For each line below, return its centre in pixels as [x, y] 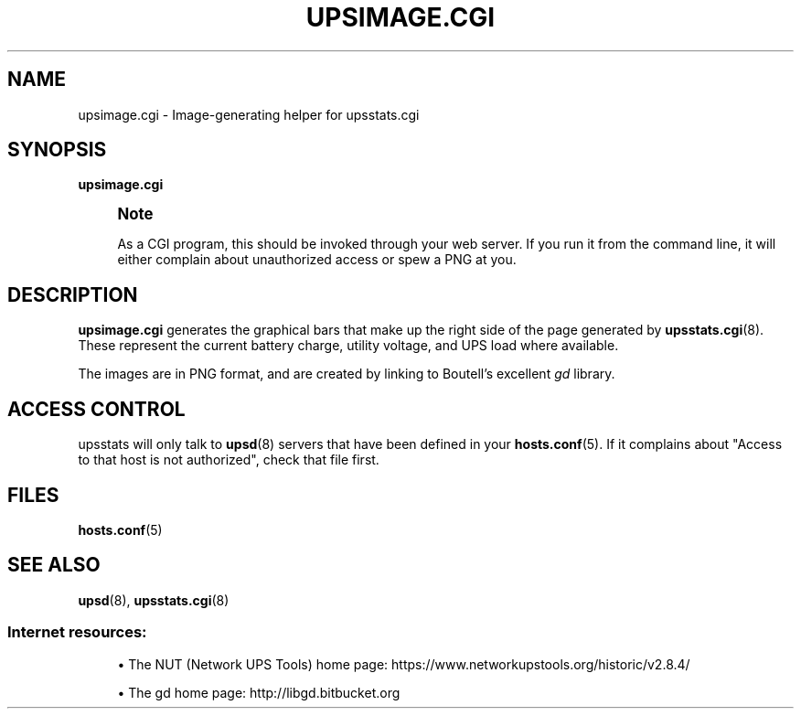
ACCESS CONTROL [96, 409]
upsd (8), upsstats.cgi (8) [154, 600]
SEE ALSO [54, 565]
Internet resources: [77, 632]
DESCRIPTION [73, 294]
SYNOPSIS [57, 150]
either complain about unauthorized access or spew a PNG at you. [317, 260]
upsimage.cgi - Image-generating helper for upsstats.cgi [249, 114]
